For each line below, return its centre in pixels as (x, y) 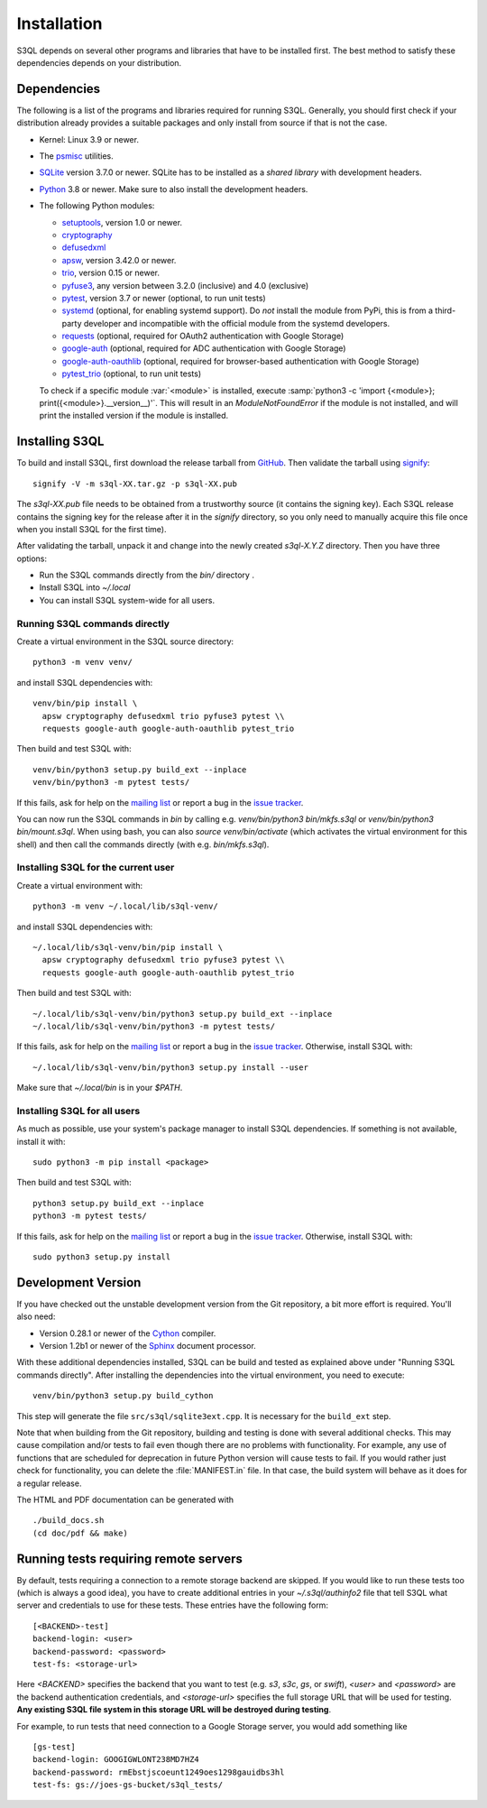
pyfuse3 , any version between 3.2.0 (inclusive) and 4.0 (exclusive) (185, 285)
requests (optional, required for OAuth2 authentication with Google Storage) (203, 336)
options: (32, 558)
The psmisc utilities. (76, 156)
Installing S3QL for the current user (96, 868)
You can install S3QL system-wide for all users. (127, 600)
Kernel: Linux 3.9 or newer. (89, 139)
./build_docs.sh (69, 1521)
